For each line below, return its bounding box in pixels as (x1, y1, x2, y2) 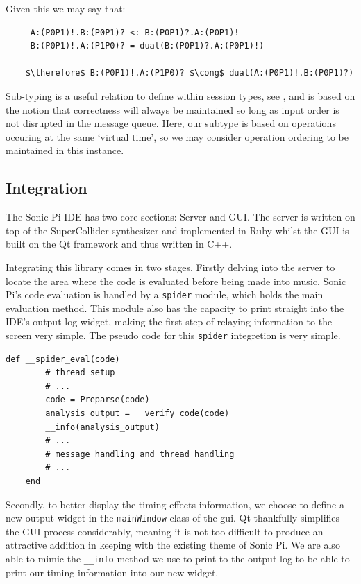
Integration (6, 177, 87, 198)
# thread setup (45, 368, 115, 378)
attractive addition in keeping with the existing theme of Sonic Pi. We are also (6, 538, 340, 552)
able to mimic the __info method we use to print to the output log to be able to (6, 551, 350, 565)
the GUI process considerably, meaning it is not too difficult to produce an (6, 524, 324, 538)
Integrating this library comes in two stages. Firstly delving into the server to (6, 259, 335, 274)
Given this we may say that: (6, 1, 126, 15)
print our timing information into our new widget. (6, 565, 219, 579)
